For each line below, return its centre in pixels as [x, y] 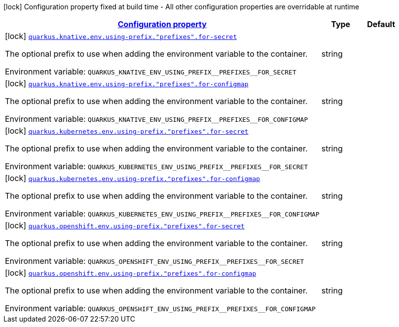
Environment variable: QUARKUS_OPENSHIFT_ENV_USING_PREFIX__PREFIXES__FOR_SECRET [155, 261]
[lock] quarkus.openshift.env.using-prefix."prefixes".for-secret [125, 225]
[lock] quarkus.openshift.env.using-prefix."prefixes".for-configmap [131, 273]
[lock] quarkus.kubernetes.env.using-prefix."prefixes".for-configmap [133, 178]
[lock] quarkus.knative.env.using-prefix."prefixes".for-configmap [127, 83]
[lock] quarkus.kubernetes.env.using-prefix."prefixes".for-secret [127, 131]
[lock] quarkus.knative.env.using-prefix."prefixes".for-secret [121, 36]
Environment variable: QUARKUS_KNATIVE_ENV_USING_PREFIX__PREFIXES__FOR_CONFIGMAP [157, 119]
